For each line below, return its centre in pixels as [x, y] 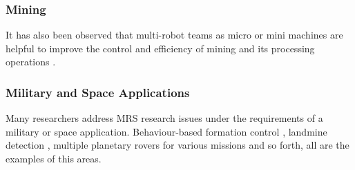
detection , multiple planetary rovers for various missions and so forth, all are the [177, 145]
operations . [31, 62]
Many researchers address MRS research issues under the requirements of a [164, 118]
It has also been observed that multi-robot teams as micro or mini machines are [174, 35]
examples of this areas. [54, 158]
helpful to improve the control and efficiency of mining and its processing [160, 48]
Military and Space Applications [98, 92]
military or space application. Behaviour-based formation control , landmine [166, 131]
